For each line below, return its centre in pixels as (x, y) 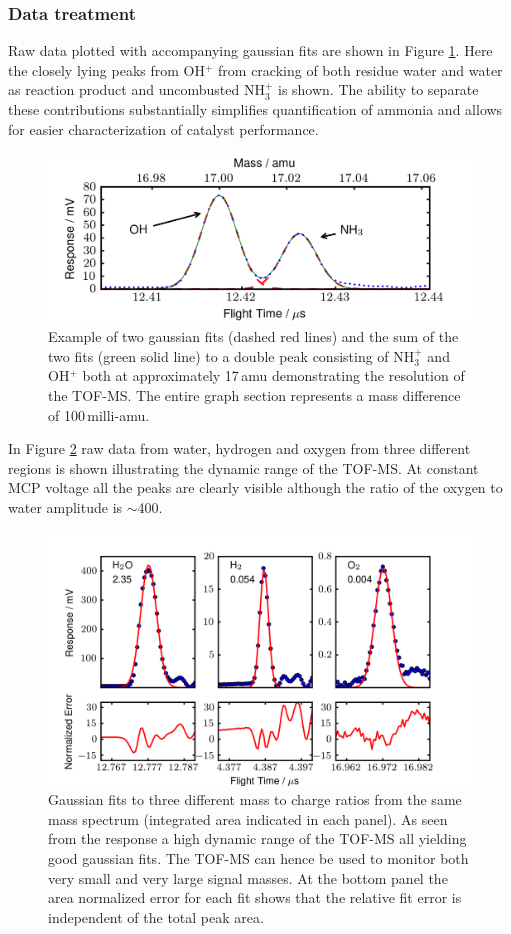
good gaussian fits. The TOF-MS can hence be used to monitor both (258, 858)
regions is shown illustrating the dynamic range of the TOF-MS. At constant (243, 467)
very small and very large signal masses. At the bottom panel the (248, 877)
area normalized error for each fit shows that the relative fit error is (255, 897)
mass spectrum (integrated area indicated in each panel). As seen (248, 818)
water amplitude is (65, 506)
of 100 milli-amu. (99, 414)
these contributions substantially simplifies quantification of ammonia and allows (255, 109)
